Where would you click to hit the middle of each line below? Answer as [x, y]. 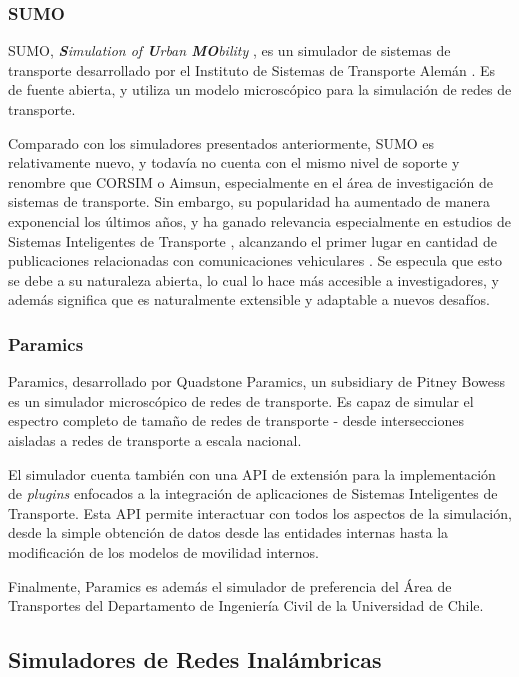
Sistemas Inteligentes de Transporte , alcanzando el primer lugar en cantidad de [252, 240]
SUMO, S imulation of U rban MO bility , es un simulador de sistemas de [229, 50]
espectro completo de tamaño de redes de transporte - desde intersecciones [236, 420]
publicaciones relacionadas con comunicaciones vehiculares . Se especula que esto [255, 260]
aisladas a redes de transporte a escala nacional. [155, 439]
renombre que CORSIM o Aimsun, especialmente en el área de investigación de [251, 181]
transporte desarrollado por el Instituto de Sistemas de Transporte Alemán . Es [252, 69]
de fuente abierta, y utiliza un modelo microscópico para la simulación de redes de [260, 89]
